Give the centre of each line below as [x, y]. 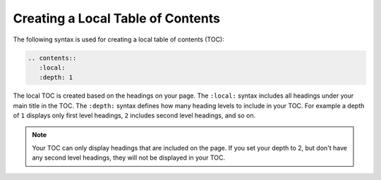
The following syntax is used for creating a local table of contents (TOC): [119, 39]
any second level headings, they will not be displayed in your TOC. [129, 157]
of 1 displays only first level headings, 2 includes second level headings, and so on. [134, 115]
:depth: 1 [56, 78]
